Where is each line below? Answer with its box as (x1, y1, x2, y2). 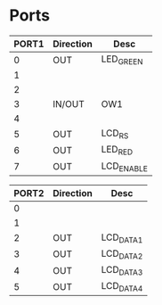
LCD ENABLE (101, 160, 149, 174)
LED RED (101, 144, 134, 157)
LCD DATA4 (101, 280, 143, 294)
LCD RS (101, 127, 129, 141)
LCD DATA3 (101, 264, 143, 277)
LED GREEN (101, 53, 143, 67)
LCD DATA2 (101, 247, 143, 261)
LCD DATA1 (101, 231, 143, 245)
